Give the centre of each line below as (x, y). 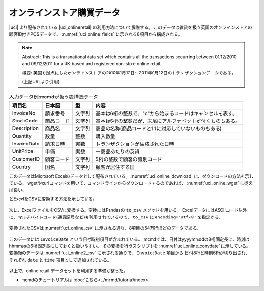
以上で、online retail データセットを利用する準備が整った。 (68, 271)
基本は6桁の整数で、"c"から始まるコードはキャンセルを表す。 (166, 113)
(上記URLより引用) (41, 81)
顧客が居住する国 (115, 167)
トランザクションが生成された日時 (135, 144)
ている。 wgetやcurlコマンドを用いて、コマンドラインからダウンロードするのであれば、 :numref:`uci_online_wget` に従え (131, 183)
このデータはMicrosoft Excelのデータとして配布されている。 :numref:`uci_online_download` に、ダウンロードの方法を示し (131, 176)
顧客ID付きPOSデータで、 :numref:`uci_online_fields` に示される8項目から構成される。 (96, 34)
